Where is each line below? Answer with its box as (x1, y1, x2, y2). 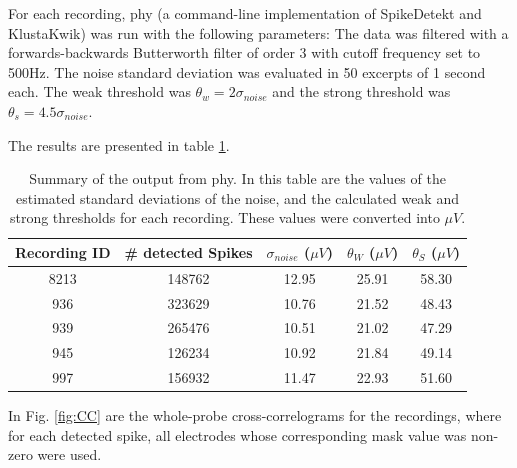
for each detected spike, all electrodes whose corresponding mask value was (8, 424, 467, 445)
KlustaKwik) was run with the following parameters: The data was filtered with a (8, 22, 509, 43)
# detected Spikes (124, 241, 253, 262)
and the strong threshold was (272, 81, 451, 102)
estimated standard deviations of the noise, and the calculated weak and (16, 187, 459, 208)
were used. (37, 444, 102, 465)
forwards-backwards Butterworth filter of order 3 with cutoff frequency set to (8, 42, 481, 63)
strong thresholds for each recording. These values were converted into (9, 207, 440, 228)
